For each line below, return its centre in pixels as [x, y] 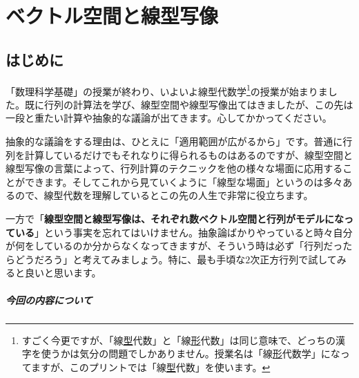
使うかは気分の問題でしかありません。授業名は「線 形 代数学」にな [191, 353]
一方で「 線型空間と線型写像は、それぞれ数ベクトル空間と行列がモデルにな [175, 218]
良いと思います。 [63, 273]
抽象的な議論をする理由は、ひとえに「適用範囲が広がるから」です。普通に [174, 141]
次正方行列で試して [293, 259]
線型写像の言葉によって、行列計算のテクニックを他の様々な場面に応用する [174, 168]
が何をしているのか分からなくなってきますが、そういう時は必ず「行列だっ [174, 246]
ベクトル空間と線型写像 [112, 16]
